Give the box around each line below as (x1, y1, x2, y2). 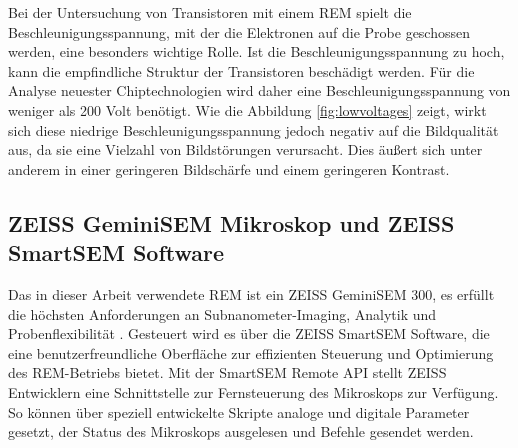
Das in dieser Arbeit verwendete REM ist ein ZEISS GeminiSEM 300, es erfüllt (8, 283, 495, 304)
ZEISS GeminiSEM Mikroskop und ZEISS (8, 207, 455, 238)
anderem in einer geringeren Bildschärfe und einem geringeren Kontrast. (8, 158, 450, 179)
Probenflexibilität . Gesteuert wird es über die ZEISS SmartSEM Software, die (8, 323, 490, 344)
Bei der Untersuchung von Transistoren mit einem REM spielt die (8, 2, 412, 22)
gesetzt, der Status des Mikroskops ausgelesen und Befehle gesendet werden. (8, 421, 474, 442)
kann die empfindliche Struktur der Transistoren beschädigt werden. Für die (8, 60, 475, 81)
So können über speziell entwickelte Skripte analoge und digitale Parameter (8, 401, 470, 422)
